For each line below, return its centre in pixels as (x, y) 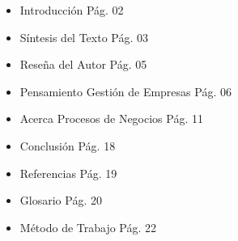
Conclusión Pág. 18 (68, 145)
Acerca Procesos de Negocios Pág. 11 (111, 118)
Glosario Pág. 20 (61, 200)
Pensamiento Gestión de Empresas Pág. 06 (125, 91)
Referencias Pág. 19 (68, 173)
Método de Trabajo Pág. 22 (88, 227)
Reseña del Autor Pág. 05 (83, 64)
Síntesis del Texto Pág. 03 (84, 37)
